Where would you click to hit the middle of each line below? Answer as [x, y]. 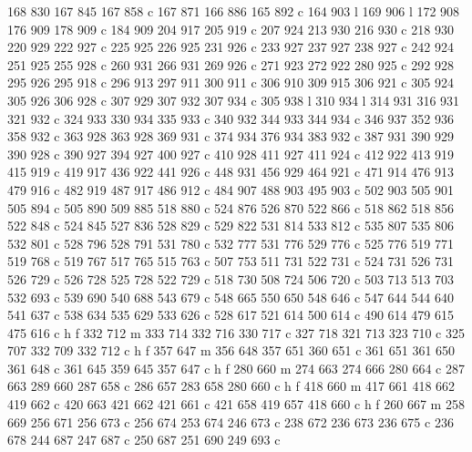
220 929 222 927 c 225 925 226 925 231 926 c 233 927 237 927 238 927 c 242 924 [231, 47]
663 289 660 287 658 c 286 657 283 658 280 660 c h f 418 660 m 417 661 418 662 [231, 386]
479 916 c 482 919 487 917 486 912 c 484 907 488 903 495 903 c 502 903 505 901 [231, 189]
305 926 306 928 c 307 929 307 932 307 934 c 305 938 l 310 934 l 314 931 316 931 [234, 100]
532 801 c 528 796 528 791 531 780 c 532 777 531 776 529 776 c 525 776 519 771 [231, 243]
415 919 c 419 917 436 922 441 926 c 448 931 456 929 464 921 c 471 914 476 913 [231, 172]
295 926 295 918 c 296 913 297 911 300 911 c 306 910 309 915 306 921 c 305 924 [231, 82]
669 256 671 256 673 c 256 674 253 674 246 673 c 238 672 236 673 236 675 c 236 [231, 421]
